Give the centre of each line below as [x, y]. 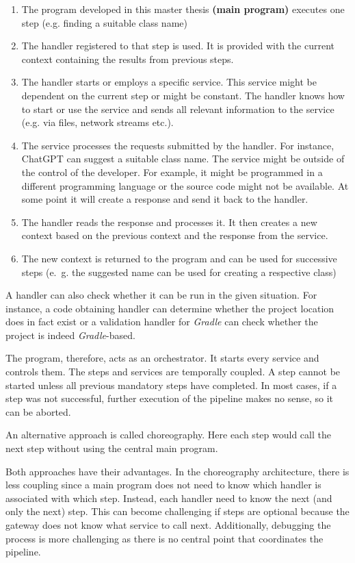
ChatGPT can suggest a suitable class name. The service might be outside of [183, 159]
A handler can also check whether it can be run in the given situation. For [161, 295]
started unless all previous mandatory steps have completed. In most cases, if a [171, 385]
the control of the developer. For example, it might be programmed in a [172, 172]
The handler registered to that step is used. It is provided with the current [178, 46]
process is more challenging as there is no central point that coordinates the [165, 538]
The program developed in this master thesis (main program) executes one [183, 9]
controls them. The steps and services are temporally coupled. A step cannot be [173, 372]
